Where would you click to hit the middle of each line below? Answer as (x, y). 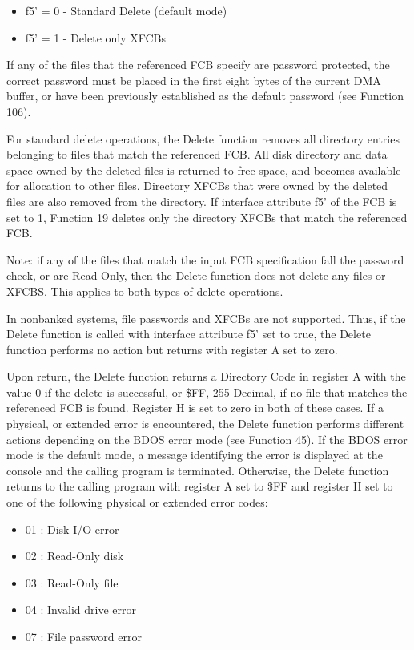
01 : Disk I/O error (72, 529)
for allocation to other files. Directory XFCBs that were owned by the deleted (197, 186)
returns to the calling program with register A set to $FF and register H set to (200, 486)
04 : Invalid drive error (81, 610)
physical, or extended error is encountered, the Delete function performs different (205, 424)
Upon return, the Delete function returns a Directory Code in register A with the (206, 376)
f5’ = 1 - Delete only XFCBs (96, 37)
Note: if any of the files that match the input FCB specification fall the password (205, 259)
